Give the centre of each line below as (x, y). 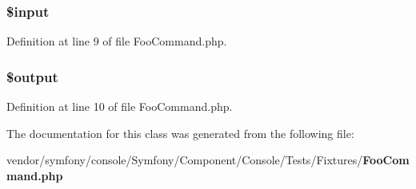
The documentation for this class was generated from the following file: (180, 133)
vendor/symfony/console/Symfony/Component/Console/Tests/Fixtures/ (185, 160)
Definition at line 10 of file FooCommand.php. (120, 106)
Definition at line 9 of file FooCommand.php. (117, 41)
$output (32, 76)
